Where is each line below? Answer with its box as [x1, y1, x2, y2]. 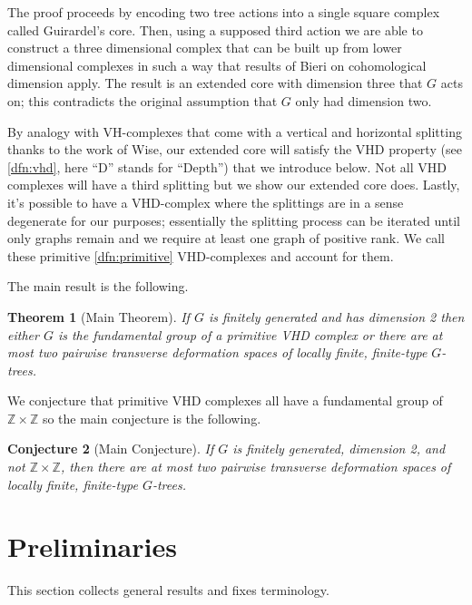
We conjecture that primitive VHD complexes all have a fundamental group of [7, 391, 443, 410]
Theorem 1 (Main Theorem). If [7, 307, 190, 326]
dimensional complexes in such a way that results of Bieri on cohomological [7, 55, 427, 74]
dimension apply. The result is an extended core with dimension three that [7, 73, 423, 93]
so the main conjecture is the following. [42, 408, 261, 427]
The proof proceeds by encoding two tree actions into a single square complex [7, 3, 440, 21]
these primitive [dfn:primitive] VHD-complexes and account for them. [7, 246, 394, 265]
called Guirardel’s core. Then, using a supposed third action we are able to [7, 20, 423, 39]
